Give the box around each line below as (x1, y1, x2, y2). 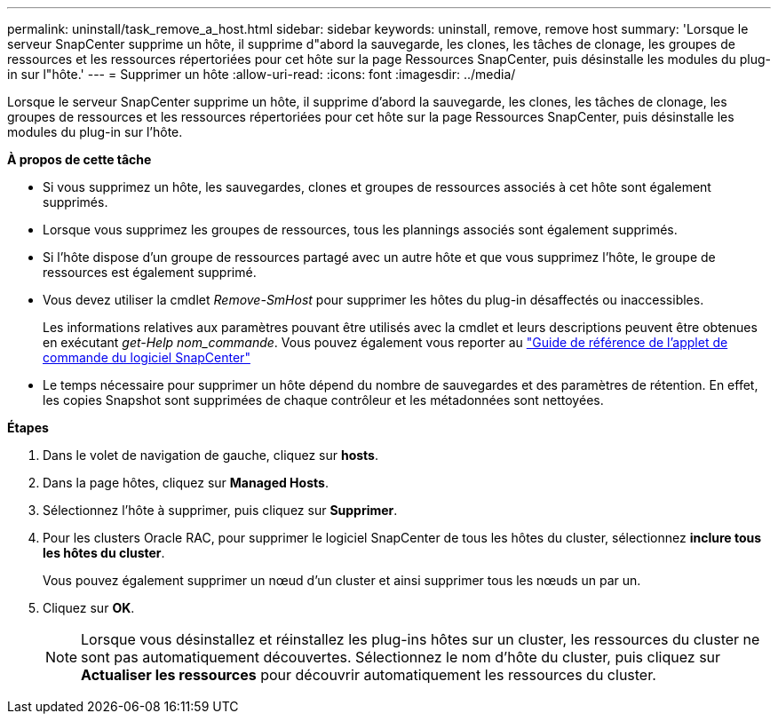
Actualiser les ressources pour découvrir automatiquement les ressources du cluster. (81, 666, 656, 684)
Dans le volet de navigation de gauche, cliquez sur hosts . (43, 448, 378, 463)
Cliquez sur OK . (43, 600, 135, 615)
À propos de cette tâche (7, 152, 152, 167)
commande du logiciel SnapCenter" (43, 350, 250, 365)
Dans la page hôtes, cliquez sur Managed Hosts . (43, 475, 329, 490)
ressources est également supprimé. (43, 265, 257, 280)
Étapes (7, 420, 49, 435)
